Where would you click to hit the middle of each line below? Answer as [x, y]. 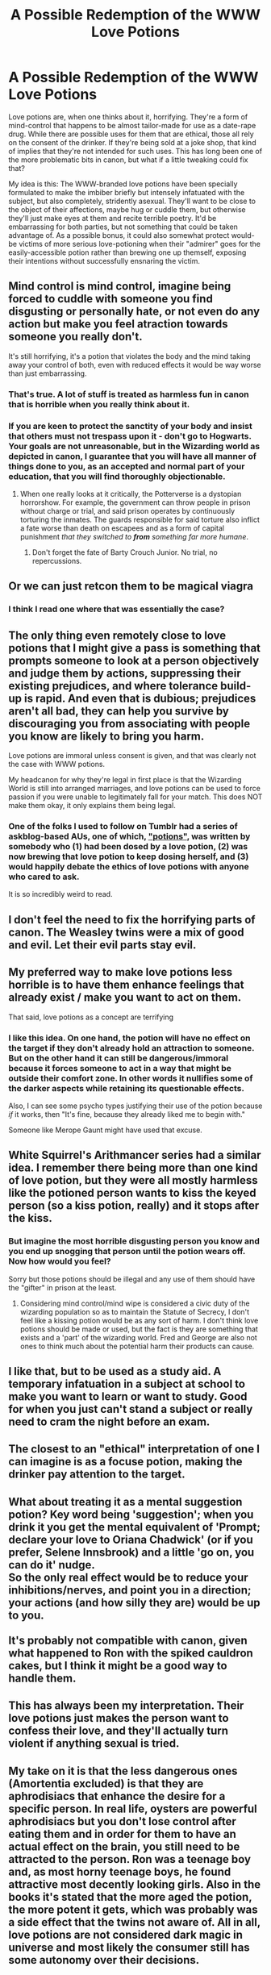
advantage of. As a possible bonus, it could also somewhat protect [119, 235]
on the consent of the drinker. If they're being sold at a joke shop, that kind [132, 142]
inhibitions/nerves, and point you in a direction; [130, 1590]
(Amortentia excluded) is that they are [106, 1783]
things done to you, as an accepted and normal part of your [127, 466]
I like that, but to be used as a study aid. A [115, 1371]
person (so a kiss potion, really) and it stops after [134, 1206]
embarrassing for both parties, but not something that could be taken [123, 227]
